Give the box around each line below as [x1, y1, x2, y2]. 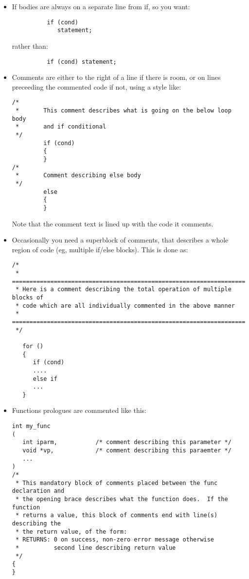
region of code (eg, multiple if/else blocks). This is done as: [12, 244, 188, 254]
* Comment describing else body [15, 172, 141, 179]
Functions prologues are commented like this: [12, 405, 147, 415]
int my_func [12, 423, 51, 430]
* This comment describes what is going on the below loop [15, 107, 231, 114]
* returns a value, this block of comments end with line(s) [15, 512, 218, 519]
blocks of [12, 294, 44, 301]
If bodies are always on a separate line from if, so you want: [12, 1, 190, 11]
